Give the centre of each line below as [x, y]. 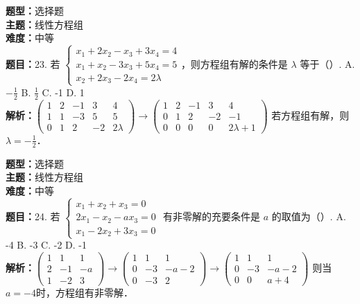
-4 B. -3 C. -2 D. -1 [46, 245]
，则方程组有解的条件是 [234, 63]
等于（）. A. [327, 63]
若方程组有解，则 [310, 115]
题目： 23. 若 [33, 63]
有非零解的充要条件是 [212, 216]
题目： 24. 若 [33, 216]
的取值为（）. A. [309, 216]
